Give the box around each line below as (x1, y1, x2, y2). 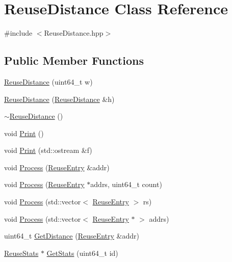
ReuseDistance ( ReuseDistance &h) (4, 93, 115, 104)
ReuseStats (4, 247, 39, 258)
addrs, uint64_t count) (90, 179, 162, 190)
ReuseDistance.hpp (44, 28, 104, 38)
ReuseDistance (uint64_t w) (4, 76, 93, 87)
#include (4, 28, 33, 38)
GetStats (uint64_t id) (46, 247, 118, 258)
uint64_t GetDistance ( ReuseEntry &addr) (4, 230, 140, 241)
